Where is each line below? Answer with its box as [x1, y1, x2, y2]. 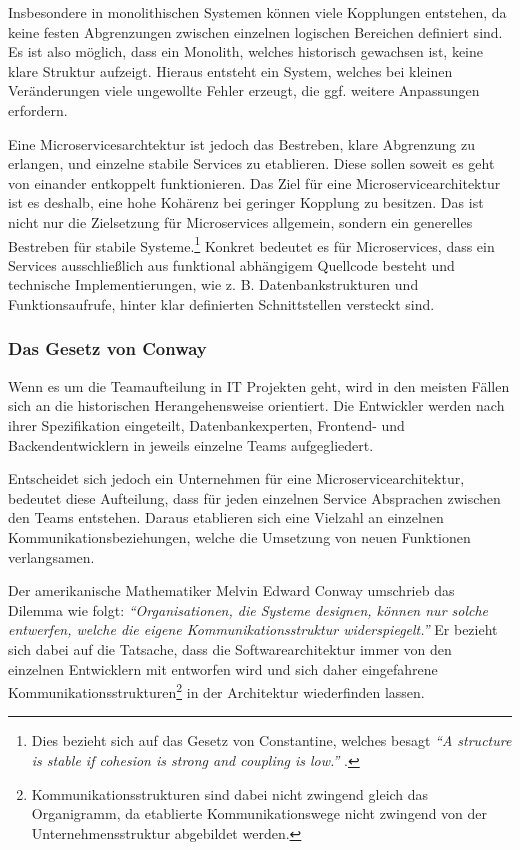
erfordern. [8, 99, 68, 120]
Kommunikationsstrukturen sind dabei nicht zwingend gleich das [31, 783, 429, 804]
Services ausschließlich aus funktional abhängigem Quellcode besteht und [8, 254, 455, 275]
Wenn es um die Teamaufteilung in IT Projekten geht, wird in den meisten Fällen [8, 375, 510, 396]
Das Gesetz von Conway [8, 336, 207, 361]
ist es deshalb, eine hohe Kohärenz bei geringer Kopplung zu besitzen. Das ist [8, 192, 484, 213]
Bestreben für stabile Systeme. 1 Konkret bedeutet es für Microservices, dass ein [8, 232, 495, 256]
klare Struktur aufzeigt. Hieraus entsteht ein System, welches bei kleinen [8, 60, 453, 81]
